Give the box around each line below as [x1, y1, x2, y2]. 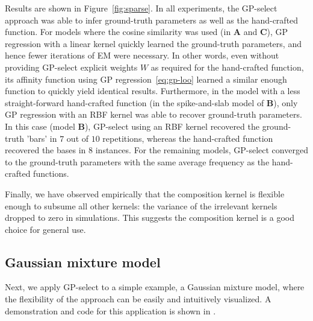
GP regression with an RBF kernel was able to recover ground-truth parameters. [5, 108, 302, 121]
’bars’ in [26, 132, 57, 144]
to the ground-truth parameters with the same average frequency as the [5, 155, 270, 168]
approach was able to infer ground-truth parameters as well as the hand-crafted [5, 13, 299, 26]
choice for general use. [5, 223, 86, 235]
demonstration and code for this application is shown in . [5, 304, 216, 317]
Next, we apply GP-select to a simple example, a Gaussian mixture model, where [5, 281, 305, 293]
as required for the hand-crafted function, [150, 60, 304, 73]
